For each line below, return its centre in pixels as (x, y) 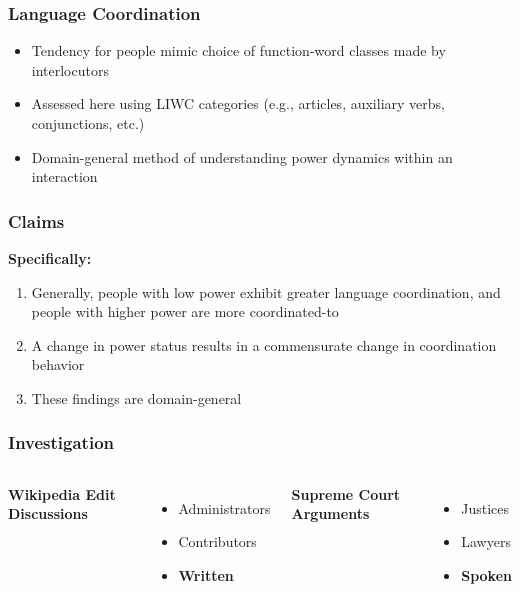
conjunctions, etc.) (88, 123)
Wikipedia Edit (62, 493)
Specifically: (50, 258)
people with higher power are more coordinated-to (185, 311)
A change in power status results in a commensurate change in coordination (264, 344)
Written (206, 574)
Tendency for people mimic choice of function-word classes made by (238, 50)
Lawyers (486, 541)
